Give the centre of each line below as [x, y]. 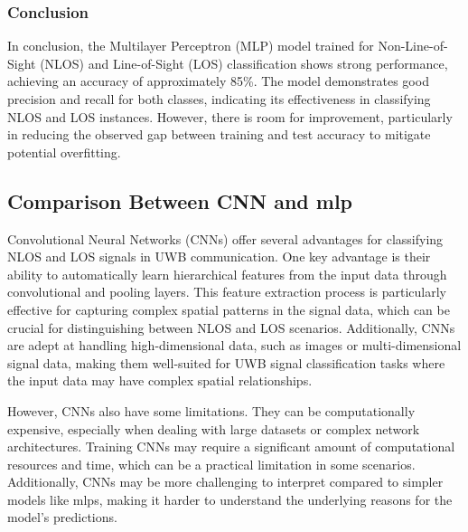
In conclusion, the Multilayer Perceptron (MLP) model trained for [191, 46]
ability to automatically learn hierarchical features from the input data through [227, 274]
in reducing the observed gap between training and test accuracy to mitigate [219, 134]
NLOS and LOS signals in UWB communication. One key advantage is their [219, 256]
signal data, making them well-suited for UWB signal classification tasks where [226, 362]
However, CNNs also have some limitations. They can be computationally [211, 410]
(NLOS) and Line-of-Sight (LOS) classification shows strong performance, [244, 63]
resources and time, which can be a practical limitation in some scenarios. [211, 464]
